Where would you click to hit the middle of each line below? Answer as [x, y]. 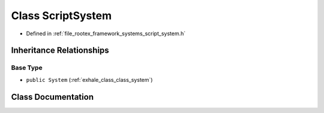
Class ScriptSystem [61, 16]
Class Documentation [52, 97]
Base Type [27, 68]
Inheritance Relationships [60, 51]
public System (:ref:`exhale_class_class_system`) [89, 80]
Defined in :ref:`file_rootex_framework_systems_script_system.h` [106, 33]
